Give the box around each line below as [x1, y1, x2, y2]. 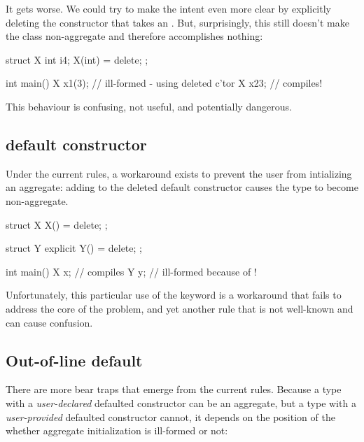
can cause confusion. [6, 315, 93, 329]
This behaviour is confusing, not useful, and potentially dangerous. [6, 99, 292, 113]
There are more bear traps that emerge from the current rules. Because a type [6, 382, 342, 397]
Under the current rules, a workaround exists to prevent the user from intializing [6, 166, 352, 180]
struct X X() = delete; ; [6, 217, 108, 231]
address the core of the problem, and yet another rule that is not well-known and [6, 301, 353, 315]
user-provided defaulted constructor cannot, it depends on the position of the [6, 409, 335, 424]
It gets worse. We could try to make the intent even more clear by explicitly [6, 1, 331, 15]
